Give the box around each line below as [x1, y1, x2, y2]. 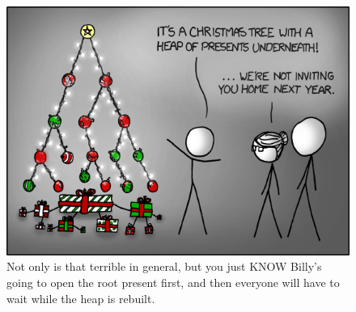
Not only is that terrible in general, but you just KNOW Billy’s [6, 258, 322, 275]
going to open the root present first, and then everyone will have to [6, 274, 340, 290]
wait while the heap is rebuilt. [6, 289, 155, 306]
